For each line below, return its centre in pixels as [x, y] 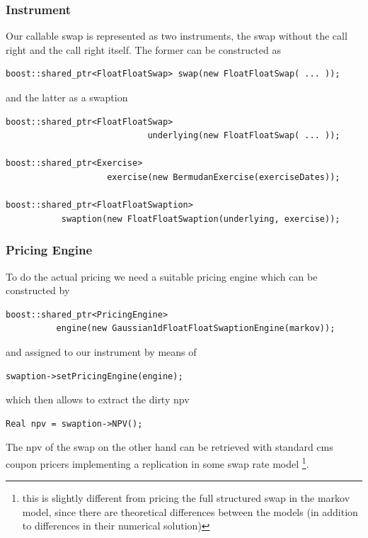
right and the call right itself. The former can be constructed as [143, 49]
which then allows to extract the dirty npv [98, 399]
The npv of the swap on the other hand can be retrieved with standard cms [169, 447]
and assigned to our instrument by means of [101, 351]
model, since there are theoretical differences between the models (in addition [190, 511]
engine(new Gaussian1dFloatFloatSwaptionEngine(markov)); [196, 329]
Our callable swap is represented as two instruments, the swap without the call [177, 36]
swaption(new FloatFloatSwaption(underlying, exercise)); [201, 219]
